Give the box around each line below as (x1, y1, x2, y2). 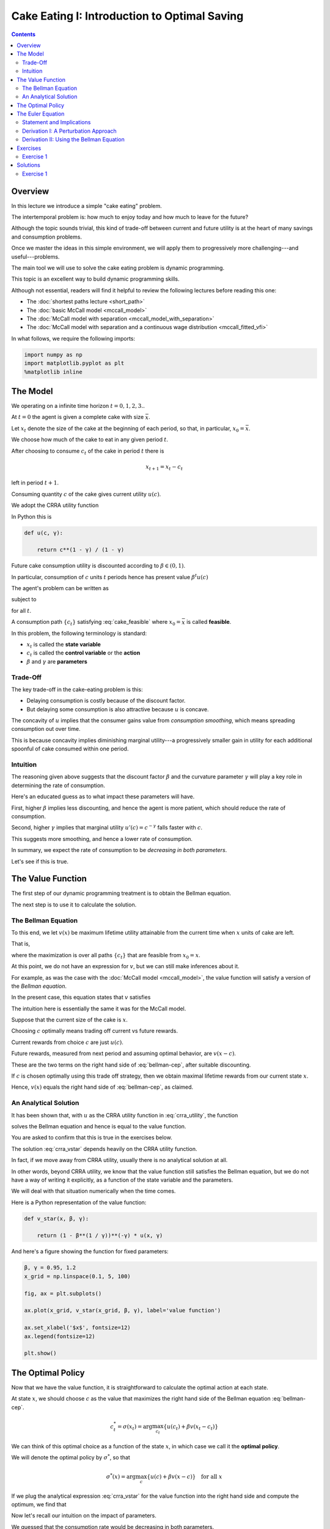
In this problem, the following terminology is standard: (11, 629, 147, 637)
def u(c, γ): (24, 529, 64, 536)
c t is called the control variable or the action (26, 649, 141, 658)
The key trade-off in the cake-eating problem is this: (11, 686, 143, 693)
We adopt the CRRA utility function (11, 502, 99, 509)
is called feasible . (186, 618, 232, 626)
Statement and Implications (22, 119, 91, 126)
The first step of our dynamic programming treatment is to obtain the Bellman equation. (11, 890, 232, 897)
